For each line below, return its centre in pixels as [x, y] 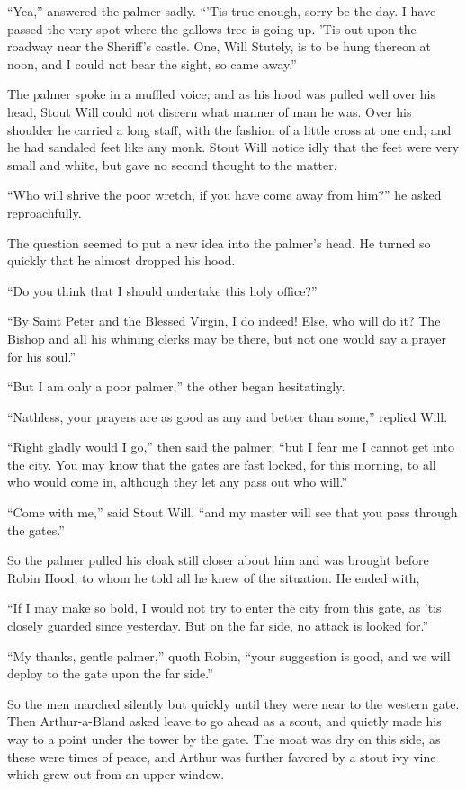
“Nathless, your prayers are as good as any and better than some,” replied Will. [228, 416]
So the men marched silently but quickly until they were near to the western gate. [233, 703]
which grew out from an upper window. [116, 774]
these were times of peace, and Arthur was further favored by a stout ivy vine [222, 756]
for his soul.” [42, 356]
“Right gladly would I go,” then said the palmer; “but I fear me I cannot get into [231, 447]
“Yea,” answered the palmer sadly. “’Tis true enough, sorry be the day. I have [222, 11]
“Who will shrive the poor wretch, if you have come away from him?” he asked [224, 195]
